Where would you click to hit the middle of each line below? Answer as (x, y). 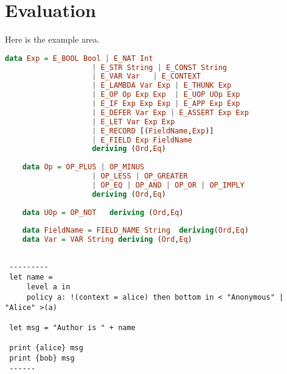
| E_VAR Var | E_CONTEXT (147, 76)
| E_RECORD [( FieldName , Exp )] (153, 131)
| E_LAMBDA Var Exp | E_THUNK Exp (162, 86)
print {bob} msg (42, 358)
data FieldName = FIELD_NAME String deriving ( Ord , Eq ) (136, 231)
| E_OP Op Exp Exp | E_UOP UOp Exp (166, 95)
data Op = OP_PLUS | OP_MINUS (83, 167)
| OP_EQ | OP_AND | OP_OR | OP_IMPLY (168, 185)
